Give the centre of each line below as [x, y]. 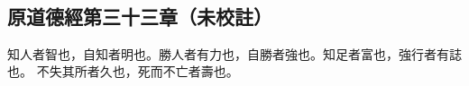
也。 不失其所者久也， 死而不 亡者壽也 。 [123, 71]
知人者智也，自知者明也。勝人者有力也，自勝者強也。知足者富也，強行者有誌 [234, 53]
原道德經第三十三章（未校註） [140, 16]
